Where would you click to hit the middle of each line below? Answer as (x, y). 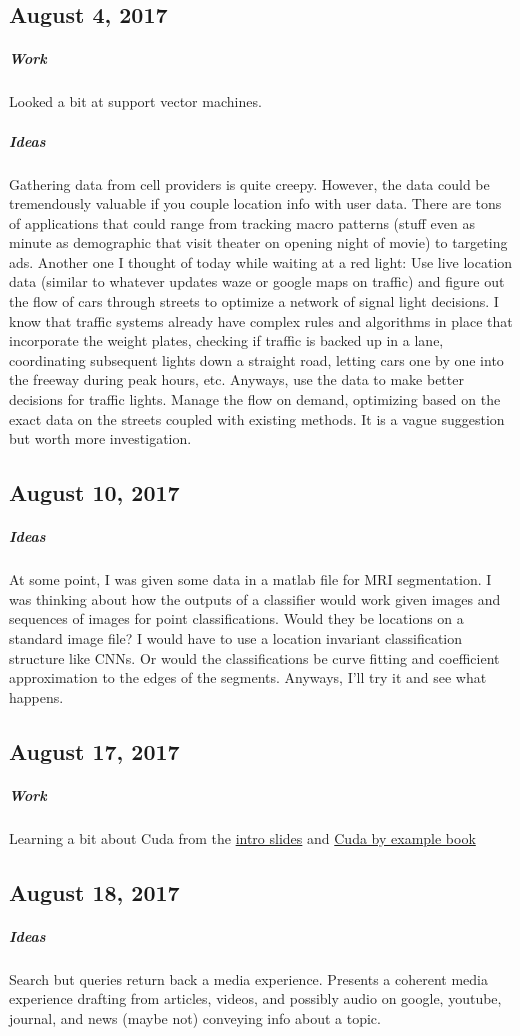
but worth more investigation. (100, 438)
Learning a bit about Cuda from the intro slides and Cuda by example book (242, 837)
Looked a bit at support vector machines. (135, 101)
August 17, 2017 (94, 750)
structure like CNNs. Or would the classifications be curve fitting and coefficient (254, 657)
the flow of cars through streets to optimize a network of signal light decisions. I (254, 301)
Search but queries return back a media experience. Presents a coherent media (248, 978)
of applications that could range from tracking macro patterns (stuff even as (242, 222)
